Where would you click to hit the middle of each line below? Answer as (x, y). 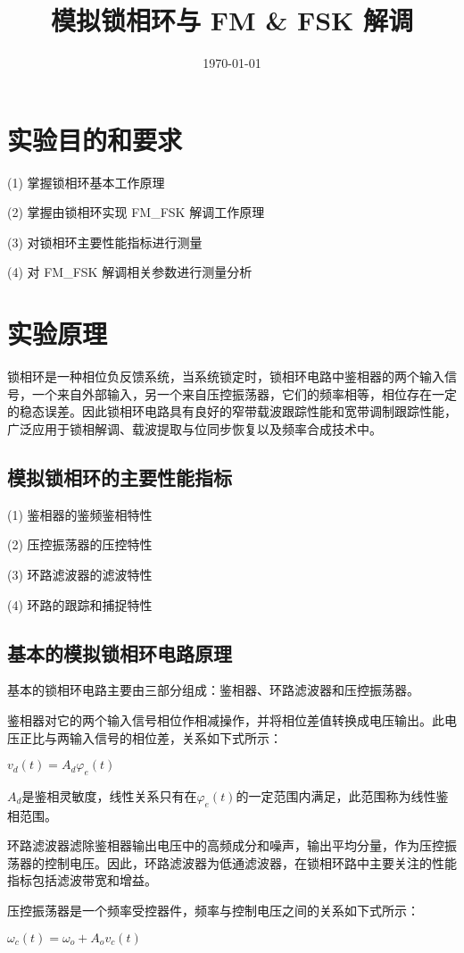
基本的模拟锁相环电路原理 (120, 652)
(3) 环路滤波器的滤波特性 (80, 574)
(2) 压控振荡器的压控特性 (80, 544)
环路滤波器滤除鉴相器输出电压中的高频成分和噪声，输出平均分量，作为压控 (226, 845)
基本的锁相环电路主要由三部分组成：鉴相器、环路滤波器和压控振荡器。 (213, 690)
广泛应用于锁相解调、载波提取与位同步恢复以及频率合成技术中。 (195, 428)
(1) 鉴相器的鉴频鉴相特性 (80, 514)
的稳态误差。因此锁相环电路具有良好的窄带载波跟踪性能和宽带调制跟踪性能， (232, 411)
